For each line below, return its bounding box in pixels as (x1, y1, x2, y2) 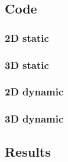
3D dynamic (5, 111, 64, 126)
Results (5, 142, 51, 160)
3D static (5, 57, 49, 72)
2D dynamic (5, 84, 64, 99)
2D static (5, 30, 49, 45)
